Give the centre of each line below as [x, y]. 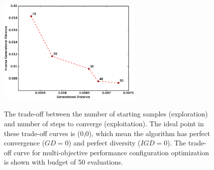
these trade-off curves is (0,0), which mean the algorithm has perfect [107, 133]
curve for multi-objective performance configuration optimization [111, 152]
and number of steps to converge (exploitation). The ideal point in [104, 123]
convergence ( [24, 143]
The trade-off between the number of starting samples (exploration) [106, 114]
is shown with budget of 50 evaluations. [63, 162]
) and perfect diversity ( [105, 143]
